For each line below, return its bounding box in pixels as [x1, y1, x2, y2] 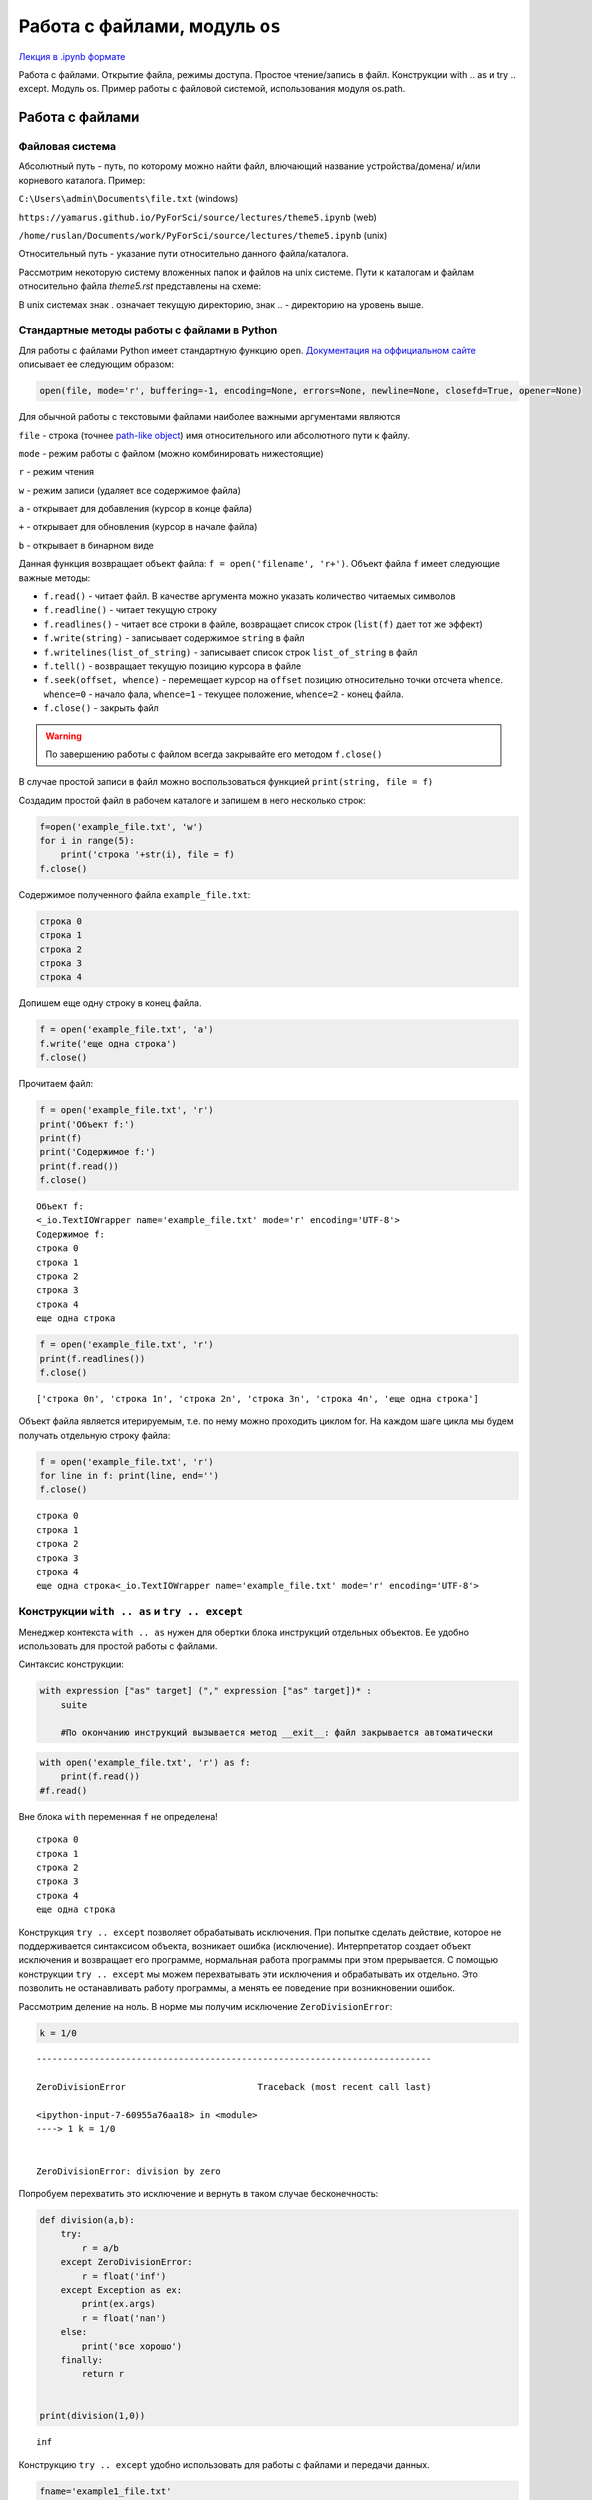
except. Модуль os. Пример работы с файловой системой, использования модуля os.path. [18, 83, 406, 95]
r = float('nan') [81, 2312, 167, 2324]
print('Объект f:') [39, 1118, 135, 1130]
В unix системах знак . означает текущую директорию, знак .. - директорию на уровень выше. [18, 298, 424, 310]
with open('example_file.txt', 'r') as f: [39, 1757, 251, 1769]
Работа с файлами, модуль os [18, 15, 282, 37]
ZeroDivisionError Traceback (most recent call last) [36, 2081, 432, 2093]
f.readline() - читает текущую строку [43, 604, 217, 616]
